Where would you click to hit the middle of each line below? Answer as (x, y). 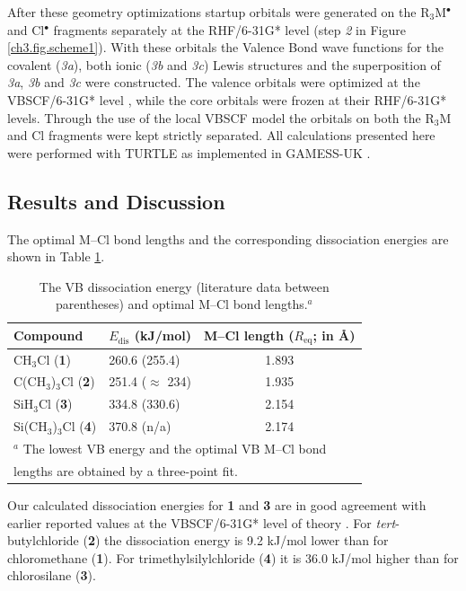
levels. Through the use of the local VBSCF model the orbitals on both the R (221, 117)
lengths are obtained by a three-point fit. (126, 470)
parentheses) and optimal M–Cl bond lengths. (181, 304)
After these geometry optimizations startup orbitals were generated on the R (219, 12)
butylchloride (43, 540)
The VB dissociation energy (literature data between (184, 286)
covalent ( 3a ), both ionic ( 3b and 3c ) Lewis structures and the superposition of (224, 64)
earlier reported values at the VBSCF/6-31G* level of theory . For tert (202, 522)
